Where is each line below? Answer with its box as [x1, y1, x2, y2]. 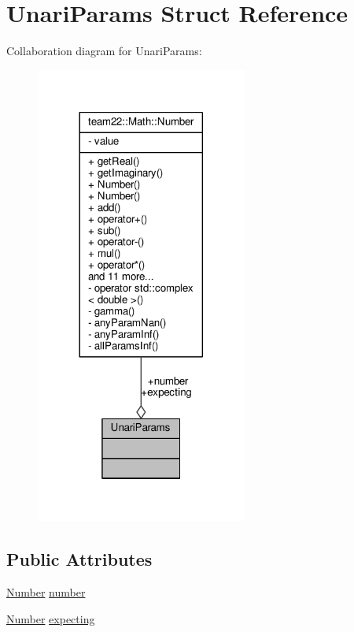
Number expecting [6, 610, 95, 626]
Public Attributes [6, 547, 153, 571]
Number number [6, 584, 86, 600]
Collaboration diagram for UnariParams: [6, 43, 202, 59]
